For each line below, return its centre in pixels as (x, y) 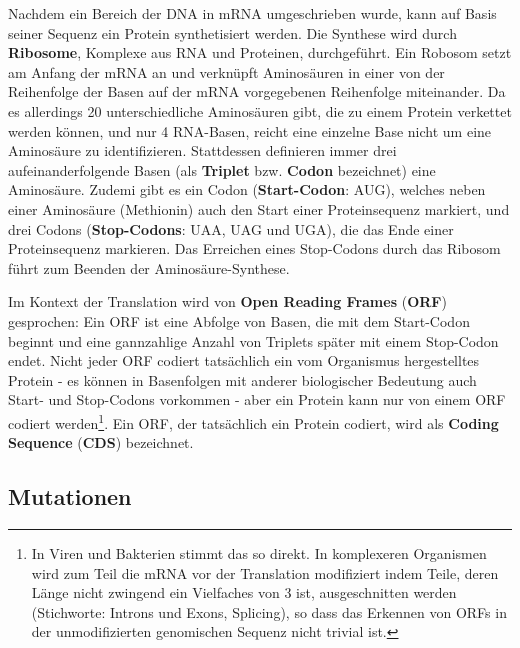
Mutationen (70, 496)
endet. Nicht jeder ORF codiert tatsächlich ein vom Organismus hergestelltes (244, 360)
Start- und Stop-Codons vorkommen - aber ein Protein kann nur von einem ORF (257, 399)
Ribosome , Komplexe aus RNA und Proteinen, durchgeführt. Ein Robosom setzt (260, 52)
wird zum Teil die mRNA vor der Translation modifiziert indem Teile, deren (265, 572)
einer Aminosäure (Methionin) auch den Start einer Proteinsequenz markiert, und (259, 208)
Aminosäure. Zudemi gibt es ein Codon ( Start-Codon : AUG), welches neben (247, 189)
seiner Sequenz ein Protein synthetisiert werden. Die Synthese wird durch (232, 32)
